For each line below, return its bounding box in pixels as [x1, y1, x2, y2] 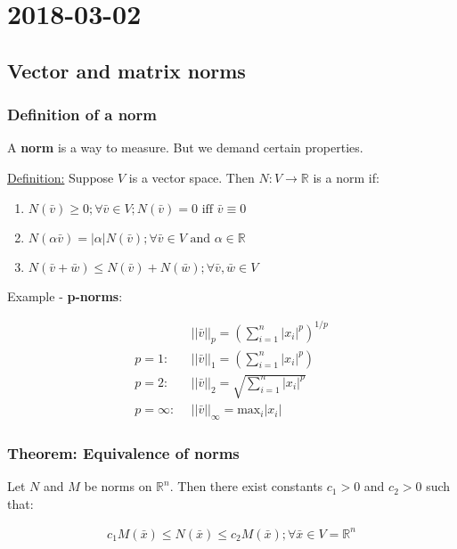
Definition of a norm [7, 103, 157, 126]
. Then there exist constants [169, 477, 323, 496]
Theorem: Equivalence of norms [7, 441, 240, 463]
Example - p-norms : [7, 286, 123, 305]
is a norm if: [313, 168, 379, 186]
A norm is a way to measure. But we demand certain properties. [7, 138, 363, 157]
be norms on [84, 477, 152, 496]
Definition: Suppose [7, 168, 114, 186]
